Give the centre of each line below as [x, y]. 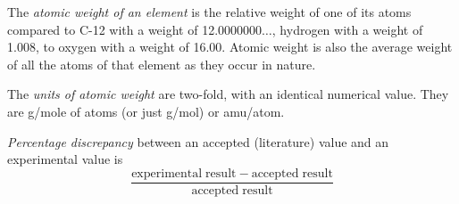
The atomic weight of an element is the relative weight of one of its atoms [209, 12]
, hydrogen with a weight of [347, 29]
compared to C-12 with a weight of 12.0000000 [135, 29]
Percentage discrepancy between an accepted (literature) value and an [198, 141]
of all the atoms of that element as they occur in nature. [162, 64]
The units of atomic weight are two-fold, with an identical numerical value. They [228, 94]
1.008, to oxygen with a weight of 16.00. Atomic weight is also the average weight [230, 47]
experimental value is [65, 159]
